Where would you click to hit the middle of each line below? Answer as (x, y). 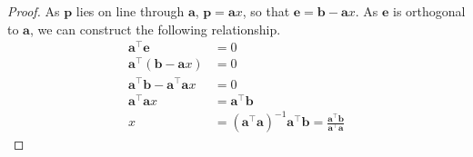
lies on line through (130, 11)
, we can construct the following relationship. (155, 29)
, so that (266, 11)
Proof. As (34, 11)
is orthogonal (429, 11)
